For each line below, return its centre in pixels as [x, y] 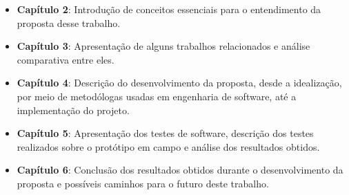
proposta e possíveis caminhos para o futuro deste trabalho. [143, 183]
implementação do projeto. [73, 110]
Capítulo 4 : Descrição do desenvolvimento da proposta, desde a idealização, [179, 83]
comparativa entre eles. [66, 59]
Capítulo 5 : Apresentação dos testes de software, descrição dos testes [165, 133]
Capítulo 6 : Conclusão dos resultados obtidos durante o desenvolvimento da [180, 170]
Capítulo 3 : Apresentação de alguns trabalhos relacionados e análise [163, 46]
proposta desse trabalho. [69, 22]
